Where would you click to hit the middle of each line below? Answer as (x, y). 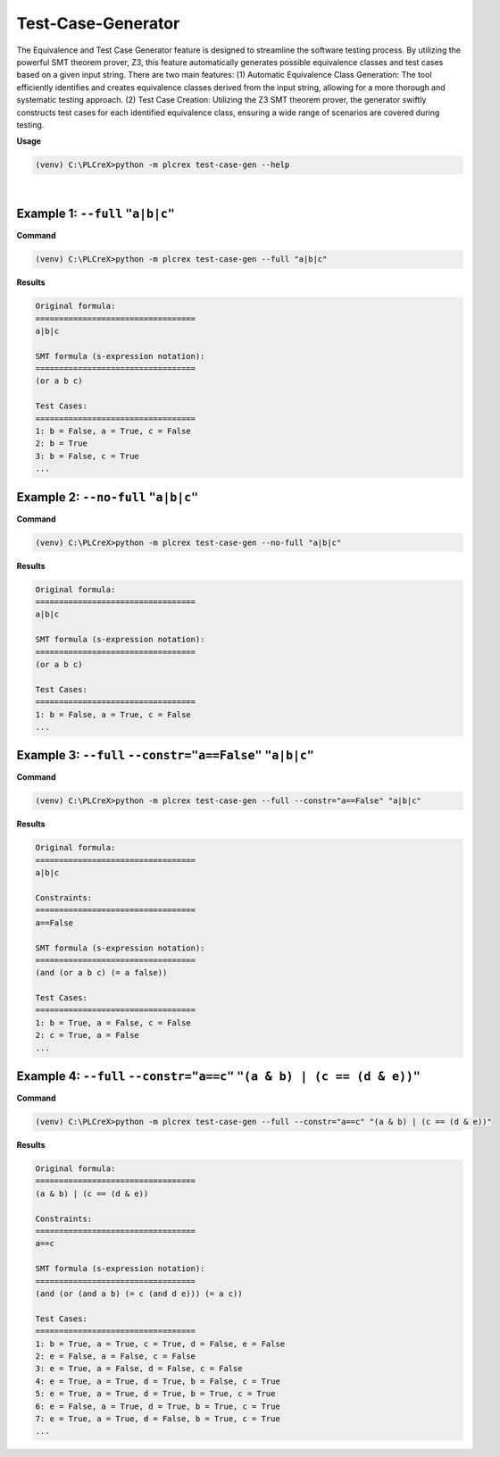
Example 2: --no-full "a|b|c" (108, 497)
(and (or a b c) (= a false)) (101, 973)
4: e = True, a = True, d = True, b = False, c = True (158, 1381)
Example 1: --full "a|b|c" (96, 214)
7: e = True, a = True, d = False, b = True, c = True (158, 1419)
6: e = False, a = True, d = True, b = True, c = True (158, 1406)
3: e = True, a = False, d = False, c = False (139, 1369)
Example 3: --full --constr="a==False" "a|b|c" (165, 755)
